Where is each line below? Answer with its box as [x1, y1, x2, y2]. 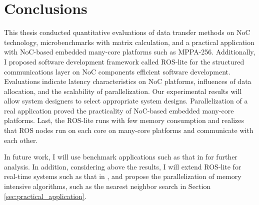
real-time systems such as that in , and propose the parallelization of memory [4, 171, 241, 181]
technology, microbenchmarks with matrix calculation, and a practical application [4, 36, 254, 47]
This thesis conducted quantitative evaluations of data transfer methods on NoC [4, 27, 250, 37]
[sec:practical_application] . [4, 190, 86, 201]
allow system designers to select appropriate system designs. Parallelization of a [4, 95, 248, 106]
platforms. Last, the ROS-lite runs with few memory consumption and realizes [4, 115, 244, 125]
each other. [4, 134, 38, 145]
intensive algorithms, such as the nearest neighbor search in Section [4, 181, 211, 191]
